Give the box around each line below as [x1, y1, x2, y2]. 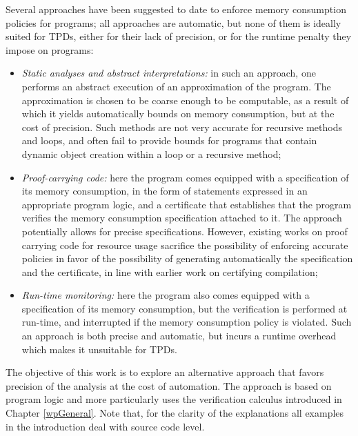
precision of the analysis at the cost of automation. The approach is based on [6, 378, 332, 393]
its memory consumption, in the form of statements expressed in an [21, 184, 308, 198]
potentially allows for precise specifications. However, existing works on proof [21, 224, 348, 238]
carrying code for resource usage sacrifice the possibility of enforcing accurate [21, 237, 348, 252]
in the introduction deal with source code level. [6, 419, 205, 433]
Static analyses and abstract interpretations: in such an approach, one [21, 66, 316, 80]
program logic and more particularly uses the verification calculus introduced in [6, 392, 342, 406]
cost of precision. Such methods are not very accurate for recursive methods [21, 119, 342, 134]
